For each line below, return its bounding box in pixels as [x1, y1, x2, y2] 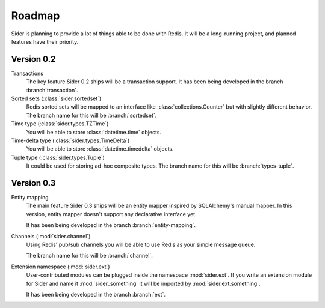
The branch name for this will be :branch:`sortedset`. [26, 112, 157, 119]
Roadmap [11, 9, 60, 22]
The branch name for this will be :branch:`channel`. [26, 252, 153, 259]
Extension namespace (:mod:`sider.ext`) [11, 263, 111, 270]
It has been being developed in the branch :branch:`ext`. [26, 291, 166, 298]
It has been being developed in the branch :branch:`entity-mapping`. [26, 222, 196, 229]
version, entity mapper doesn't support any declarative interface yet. [26, 210, 197, 217]
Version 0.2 [11, 54, 56, 64]
